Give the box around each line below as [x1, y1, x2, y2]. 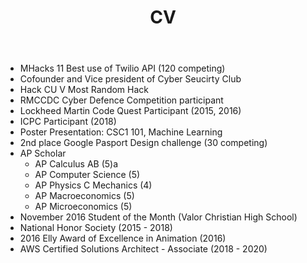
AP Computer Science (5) [34, 169, 141, 181]
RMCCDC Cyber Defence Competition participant [19, 94, 224, 106]
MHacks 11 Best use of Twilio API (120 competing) [19, 62, 226, 75]
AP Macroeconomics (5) [34, 190, 135, 202]
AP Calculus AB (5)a [34, 158, 119, 170]
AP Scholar [19, 147, 67, 160]
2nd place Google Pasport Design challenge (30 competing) [19, 137, 268, 149]
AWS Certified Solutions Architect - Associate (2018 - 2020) [19, 243, 268, 255]
